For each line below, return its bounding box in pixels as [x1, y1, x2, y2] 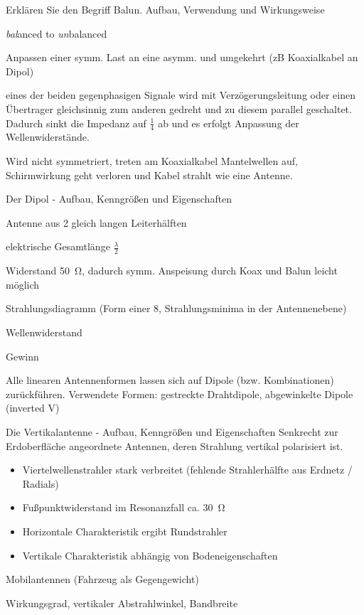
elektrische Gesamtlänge [6, 239, 110, 254]
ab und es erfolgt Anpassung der [158, 115, 299, 130]
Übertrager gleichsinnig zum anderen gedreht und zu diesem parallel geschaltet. [6, 101, 352, 116]
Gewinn [6, 348, 39, 363]
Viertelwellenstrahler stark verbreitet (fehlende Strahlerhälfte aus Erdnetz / [22, 462, 353, 477]
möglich [6, 277, 40, 292]
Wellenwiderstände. [6, 129, 90, 144]
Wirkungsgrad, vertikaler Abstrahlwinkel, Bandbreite [6, 595, 238, 610]
